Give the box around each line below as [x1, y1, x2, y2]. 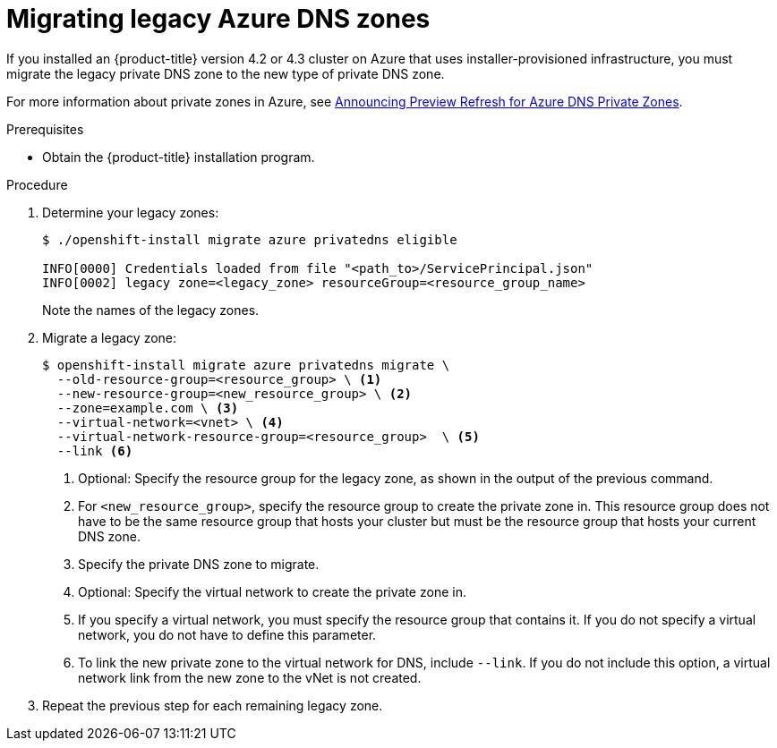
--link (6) [56, 443, 133, 458]
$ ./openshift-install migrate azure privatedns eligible [42, 232, 457, 247]
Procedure [6, 176, 68, 192]
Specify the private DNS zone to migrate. [78, 556, 320, 572]
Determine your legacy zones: [42, 204, 219, 220]
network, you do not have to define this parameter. [78, 626, 377, 642]
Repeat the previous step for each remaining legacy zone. [42, 697, 383, 713]
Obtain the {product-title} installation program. [42, 149, 315, 165]
